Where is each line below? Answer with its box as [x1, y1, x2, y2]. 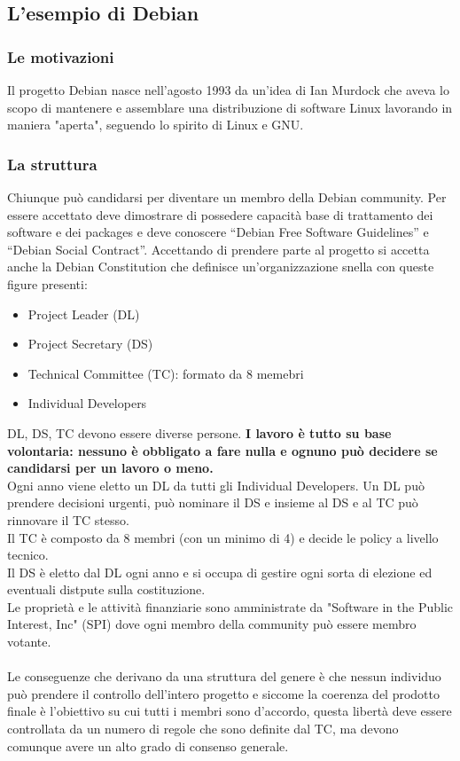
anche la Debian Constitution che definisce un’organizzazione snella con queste [7, 257, 434, 276]
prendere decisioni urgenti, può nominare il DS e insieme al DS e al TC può [7, 493, 418, 512]
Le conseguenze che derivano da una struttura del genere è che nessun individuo [7, 667, 441, 686]
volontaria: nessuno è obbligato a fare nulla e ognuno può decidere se [7, 441, 438, 459]
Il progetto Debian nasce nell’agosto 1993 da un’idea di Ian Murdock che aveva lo [7, 81, 449, 98]
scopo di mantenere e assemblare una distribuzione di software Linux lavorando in [7, 98, 453, 116]
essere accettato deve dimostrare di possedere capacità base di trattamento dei [7, 205, 433, 224]
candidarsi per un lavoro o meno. [7, 459, 214, 477]
